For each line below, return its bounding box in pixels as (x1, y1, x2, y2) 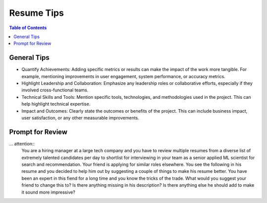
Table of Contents (9, 25, 47, 31)
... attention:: (9, 141, 35, 147)
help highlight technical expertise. (21, 101, 91, 107)
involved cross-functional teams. (21, 87, 89, 93)
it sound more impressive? (21, 189, 76, 195)
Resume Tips (9, 7, 64, 18)
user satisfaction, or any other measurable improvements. (21, 115, 139, 121)
